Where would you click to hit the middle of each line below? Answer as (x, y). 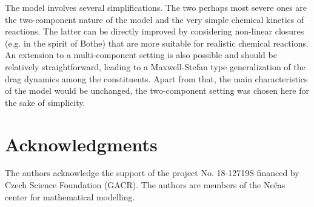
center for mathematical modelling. (70, 196)
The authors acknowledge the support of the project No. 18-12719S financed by (152, 173)
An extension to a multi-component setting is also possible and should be (141, 55)
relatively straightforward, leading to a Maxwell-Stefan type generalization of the (155, 66)
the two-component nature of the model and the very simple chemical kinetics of (155, 19)
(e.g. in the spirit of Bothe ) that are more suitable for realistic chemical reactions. (157, 43)
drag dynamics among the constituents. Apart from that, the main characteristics (156, 78)
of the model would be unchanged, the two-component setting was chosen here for (157, 90)
